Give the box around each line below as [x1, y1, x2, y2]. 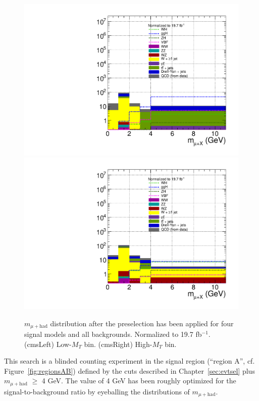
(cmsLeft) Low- [24, 338, 72, 349]
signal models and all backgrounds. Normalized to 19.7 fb [24, 328, 202, 339]
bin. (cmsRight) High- [84, 338, 152, 349]
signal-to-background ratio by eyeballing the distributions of [4, 386, 190, 396]
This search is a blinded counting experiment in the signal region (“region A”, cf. [4, 356, 255, 366]
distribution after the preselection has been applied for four [50, 318, 234, 328]
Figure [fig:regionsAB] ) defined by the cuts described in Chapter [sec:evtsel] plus [4, 365, 255, 376]
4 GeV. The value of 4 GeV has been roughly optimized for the [41, 375, 236, 386]
